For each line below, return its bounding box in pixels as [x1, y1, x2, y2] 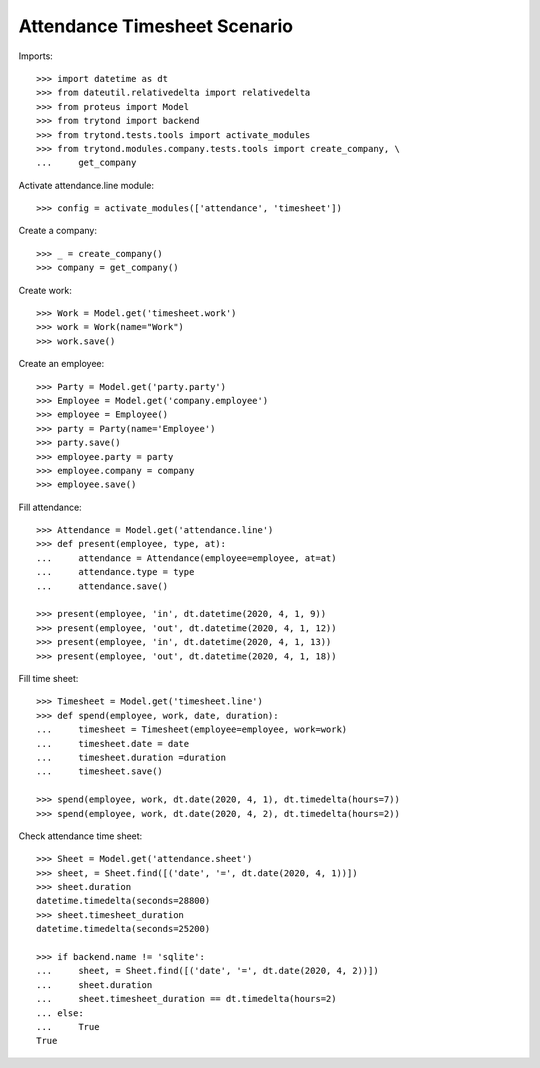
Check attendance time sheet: [18, 830, 143, 842]
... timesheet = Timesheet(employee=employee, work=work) [36, 724, 348, 735]
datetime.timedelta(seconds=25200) [36, 923, 211, 935]
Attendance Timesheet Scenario [18, 15, 294, 37]
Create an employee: [18, 358, 105, 370]
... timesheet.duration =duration [36, 751, 227, 763]
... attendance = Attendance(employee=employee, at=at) [36, 552, 337, 564]
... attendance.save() [36, 580, 169, 592]
